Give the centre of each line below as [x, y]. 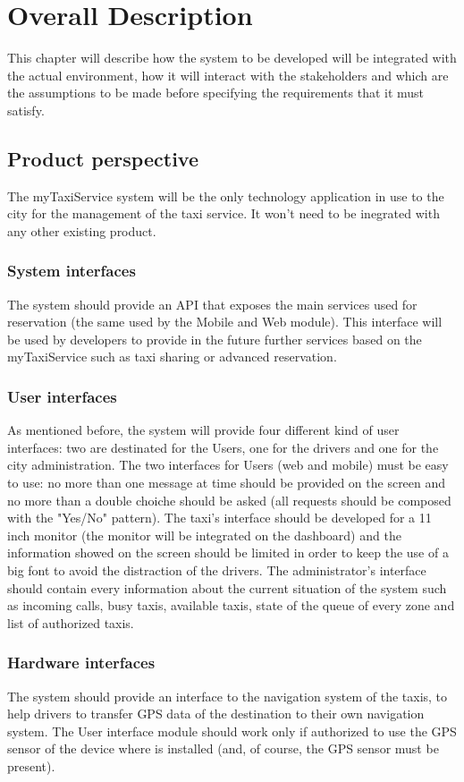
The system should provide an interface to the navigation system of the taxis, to [228, 696]
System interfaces [72, 271]
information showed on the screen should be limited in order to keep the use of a [228, 552]
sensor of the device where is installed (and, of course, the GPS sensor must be [223, 748]
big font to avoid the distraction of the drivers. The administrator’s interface [217, 570]
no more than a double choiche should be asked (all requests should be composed [229, 500]
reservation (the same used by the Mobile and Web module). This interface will [225, 322]
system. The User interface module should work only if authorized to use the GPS [232, 731]
